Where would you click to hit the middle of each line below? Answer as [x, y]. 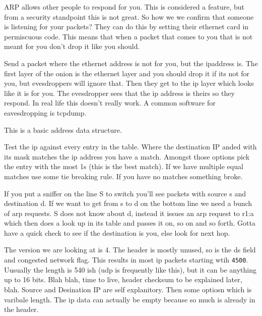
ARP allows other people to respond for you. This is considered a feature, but [124, 7]
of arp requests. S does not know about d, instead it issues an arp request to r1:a [129, 213]
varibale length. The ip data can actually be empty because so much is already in [130, 299]
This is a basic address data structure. [63, 129]
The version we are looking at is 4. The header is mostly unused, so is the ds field [130, 250]
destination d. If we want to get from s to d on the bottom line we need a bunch [128, 203]
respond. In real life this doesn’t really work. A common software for [110, 103]
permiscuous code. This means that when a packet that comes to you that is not [128, 36]
